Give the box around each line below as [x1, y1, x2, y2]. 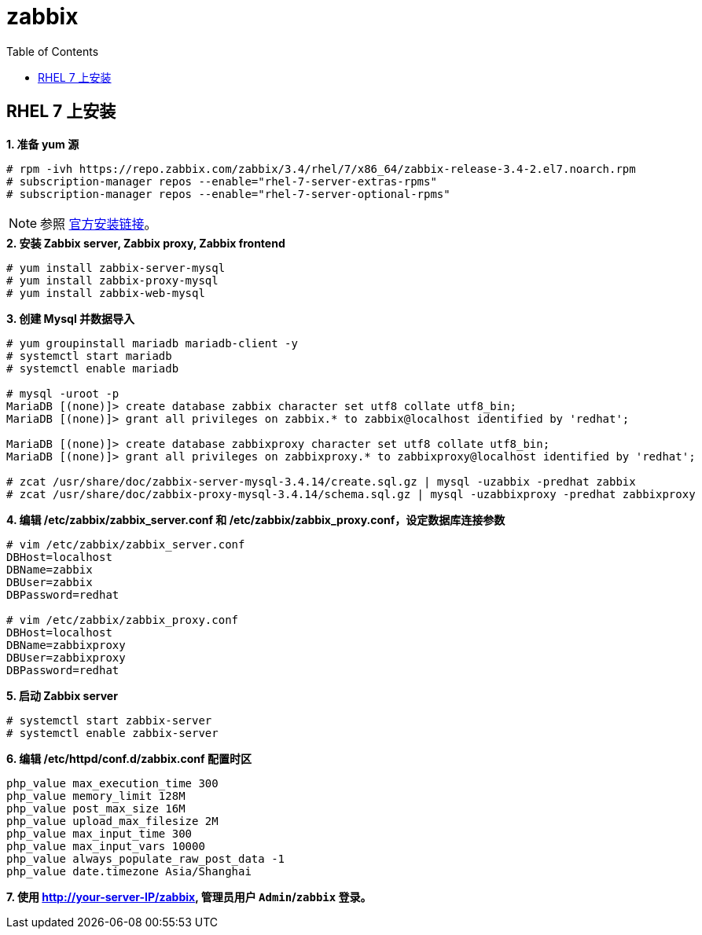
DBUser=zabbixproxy [6, 651, 126, 664]
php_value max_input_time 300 [6, 827, 193, 840]
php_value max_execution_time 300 [6, 776, 219, 790]
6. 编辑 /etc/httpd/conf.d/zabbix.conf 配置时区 [6, 751, 252, 765]
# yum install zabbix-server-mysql [6, 261, 226, 274]
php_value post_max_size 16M [6, 801, 186, 815]
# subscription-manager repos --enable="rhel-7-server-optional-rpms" [6, 187, 450, 200]
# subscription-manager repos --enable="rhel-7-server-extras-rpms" [6, 174, 437, 188]
